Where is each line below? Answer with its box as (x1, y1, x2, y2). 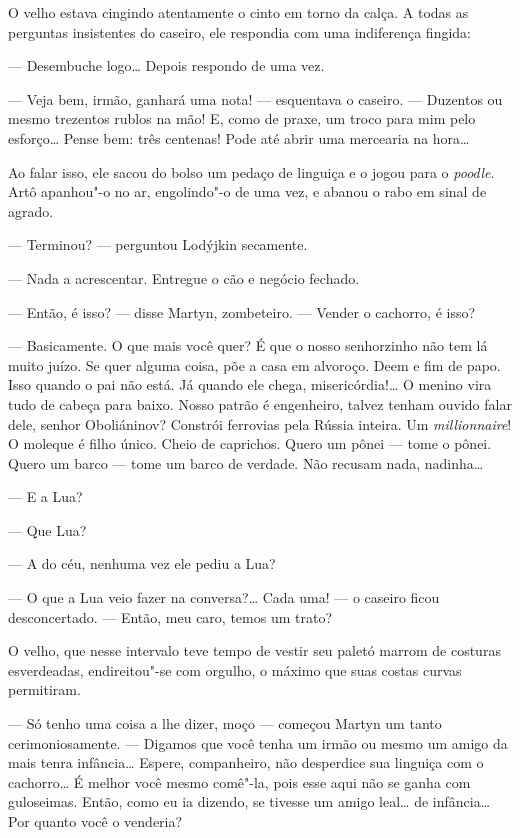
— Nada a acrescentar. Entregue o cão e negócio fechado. (8, 267, 360, 288)
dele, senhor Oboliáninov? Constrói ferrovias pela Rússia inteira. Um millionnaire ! (8, 413, 512, 434)
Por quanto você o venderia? (8, 811, 183, 831)
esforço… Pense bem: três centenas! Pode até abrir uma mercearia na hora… (8, 127, 470, 148)
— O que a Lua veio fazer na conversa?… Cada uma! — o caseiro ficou (8, 587, 440, 608)
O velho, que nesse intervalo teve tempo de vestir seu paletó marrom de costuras (8, 640, 501, 661)
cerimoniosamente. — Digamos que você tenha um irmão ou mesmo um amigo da (8, 732, 508, 753)
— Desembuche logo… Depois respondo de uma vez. (8, 55, 325, 76)
